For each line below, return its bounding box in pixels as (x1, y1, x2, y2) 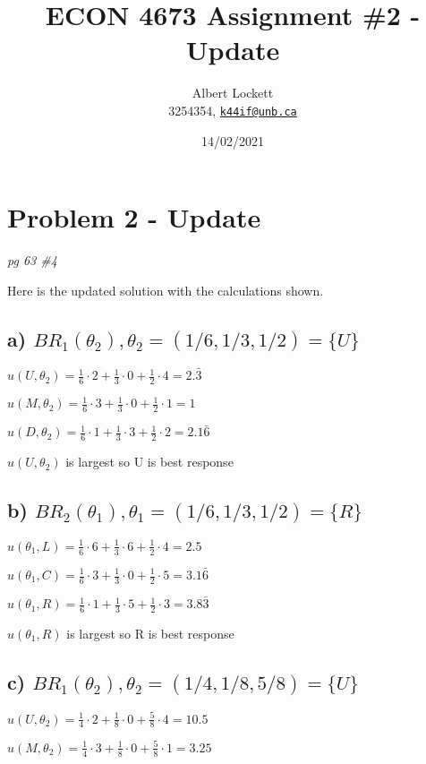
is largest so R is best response (66, 623, 234, 642)
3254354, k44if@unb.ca (168, 100, 297, 119)
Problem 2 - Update (7, 199, 261, 236)
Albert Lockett (192, 83, 274, 102)
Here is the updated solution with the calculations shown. (7, 280, 324, 299)
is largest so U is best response (65, 452, 234, 471)
